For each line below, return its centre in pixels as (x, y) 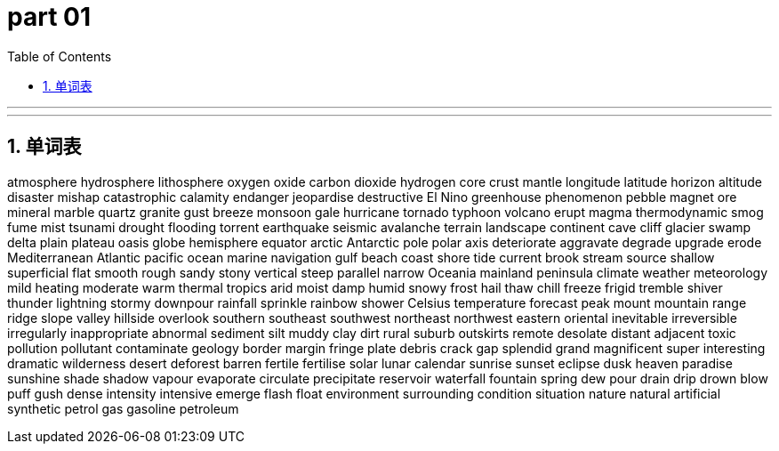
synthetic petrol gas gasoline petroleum (123, 408)
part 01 (49, 17)
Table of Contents (60, 56)
